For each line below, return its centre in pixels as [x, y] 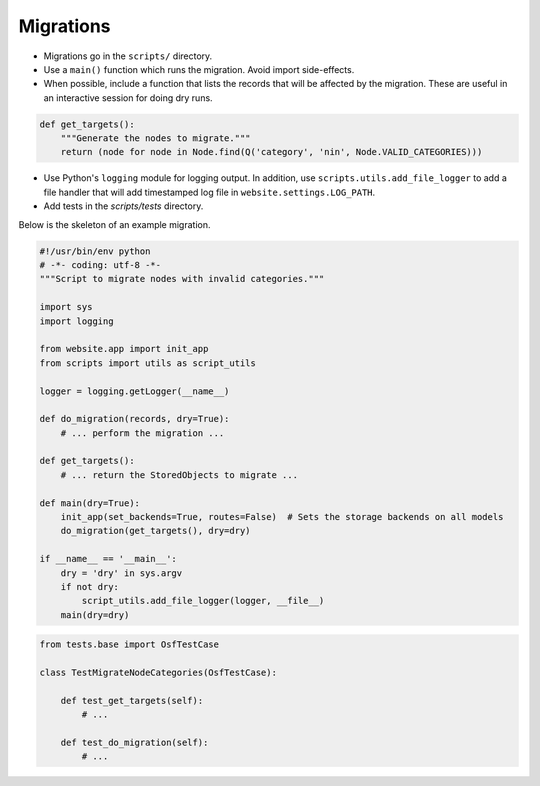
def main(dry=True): [89, 503]
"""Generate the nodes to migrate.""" [155, 138]
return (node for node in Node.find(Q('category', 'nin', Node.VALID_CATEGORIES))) [271, 152]
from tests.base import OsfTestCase [129, 644]
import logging [76, 321]
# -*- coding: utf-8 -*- [100, 265]
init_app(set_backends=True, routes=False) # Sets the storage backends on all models [282, 517]
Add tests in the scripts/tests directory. [123, 206]
